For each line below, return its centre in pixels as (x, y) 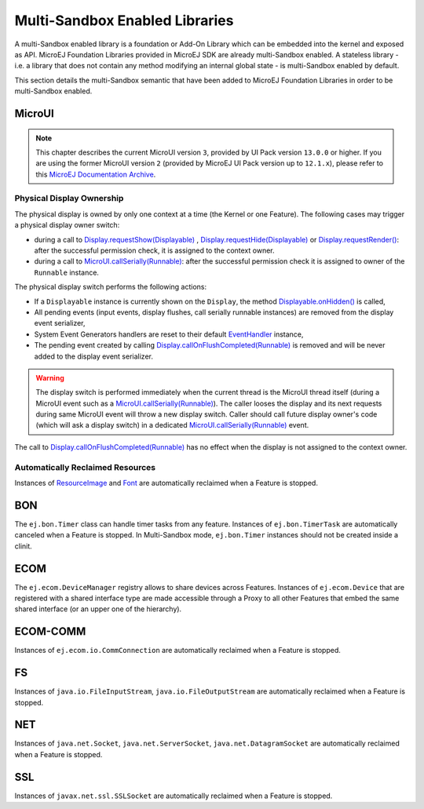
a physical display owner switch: (67, 225)
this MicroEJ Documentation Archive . (96, 174)
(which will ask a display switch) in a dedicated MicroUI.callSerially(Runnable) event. (172, 425)
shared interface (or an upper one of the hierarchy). (98, 609)
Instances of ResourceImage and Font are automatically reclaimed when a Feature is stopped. (166, 483)
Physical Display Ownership (69, 199)
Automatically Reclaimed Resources (85, 467)
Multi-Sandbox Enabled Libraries (124, 20)
